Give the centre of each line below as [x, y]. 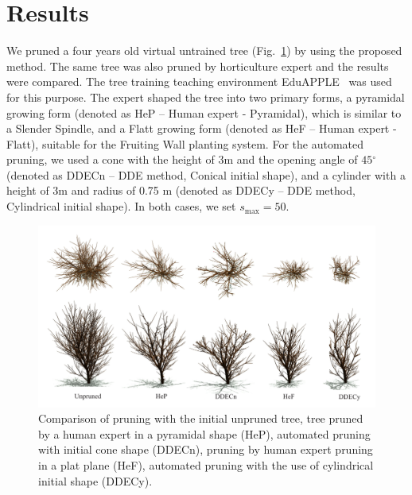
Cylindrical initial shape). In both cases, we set [121, 206]
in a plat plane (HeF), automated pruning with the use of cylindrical [206, 465]
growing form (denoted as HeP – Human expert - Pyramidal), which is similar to [204, 112]
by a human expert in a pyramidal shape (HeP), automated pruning [204, 433]
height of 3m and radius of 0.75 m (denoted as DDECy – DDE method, [181, 190]
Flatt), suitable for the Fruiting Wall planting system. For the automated [185, 143]
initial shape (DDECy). [95, 480]
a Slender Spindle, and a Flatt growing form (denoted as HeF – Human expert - [202, 128]
